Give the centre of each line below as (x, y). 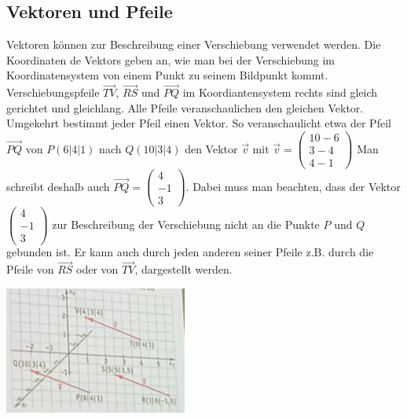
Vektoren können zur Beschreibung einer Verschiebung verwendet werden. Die (194, 44)
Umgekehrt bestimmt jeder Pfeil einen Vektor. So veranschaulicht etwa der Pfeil (199, 123)
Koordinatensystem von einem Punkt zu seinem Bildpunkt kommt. (167, 75)
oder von (97, 269)
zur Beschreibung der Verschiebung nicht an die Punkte (186, 224)
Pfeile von (30, 269)
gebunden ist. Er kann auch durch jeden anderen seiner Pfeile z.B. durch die (190, 252)
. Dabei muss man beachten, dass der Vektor (293, 186)
